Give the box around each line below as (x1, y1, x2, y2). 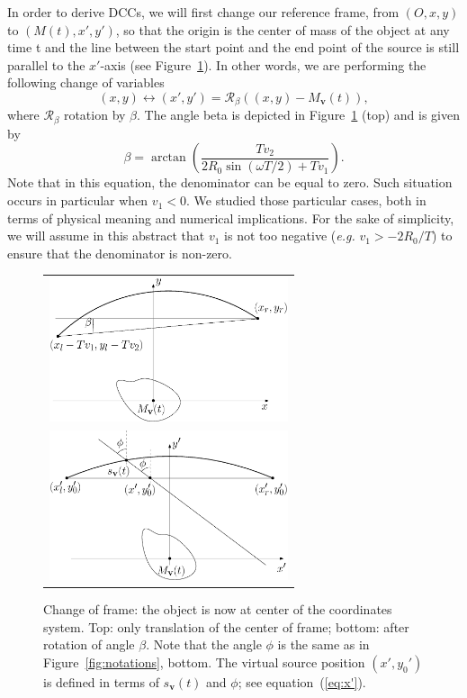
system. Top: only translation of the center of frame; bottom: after (43, 617, 409, 636)
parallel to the (7, 55, 85, 74)
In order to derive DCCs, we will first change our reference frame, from (7, 3, 400, 21)
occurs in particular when (7, 191, 148, 210)
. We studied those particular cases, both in (185, 191, 427, 210)
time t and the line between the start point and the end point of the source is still (7, 38, 460, 57)
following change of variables (7, 73, 165, 92)
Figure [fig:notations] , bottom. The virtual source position (43, 652, 365, 671)
